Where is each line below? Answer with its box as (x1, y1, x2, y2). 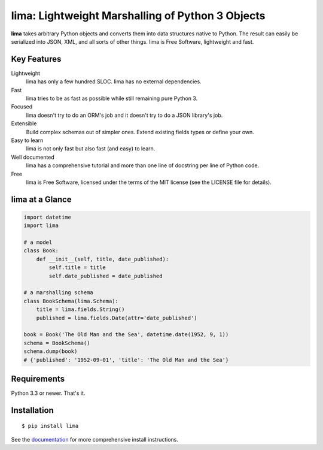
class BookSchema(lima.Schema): (23, 297, 119, 304)
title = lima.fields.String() (36, 306, 125, 313)
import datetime (23, 213, 72, 221)
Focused (11, 103, 33, 110)
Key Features (11, 54, 62, 64)
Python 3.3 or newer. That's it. (11, 389, 86, 397)
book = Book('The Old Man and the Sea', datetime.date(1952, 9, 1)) (23, 331, 229, 338)
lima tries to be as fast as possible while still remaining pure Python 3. (26, 95, 198, 102)
